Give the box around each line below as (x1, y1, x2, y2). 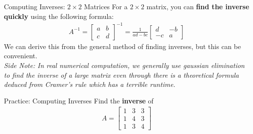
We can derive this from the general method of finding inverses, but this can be (4, 41, 241, 51)
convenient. (4, 50, 38, 61)
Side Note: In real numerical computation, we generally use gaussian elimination (4, 60, 245, 70)
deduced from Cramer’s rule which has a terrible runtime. (4, 79, 175, 89)
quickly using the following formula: (4, 11, 114, 21)
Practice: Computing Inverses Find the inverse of (4, 95, 154, 105)
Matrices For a (84, 1, 128, 11)
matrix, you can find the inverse (146, 1, 250, 11)
